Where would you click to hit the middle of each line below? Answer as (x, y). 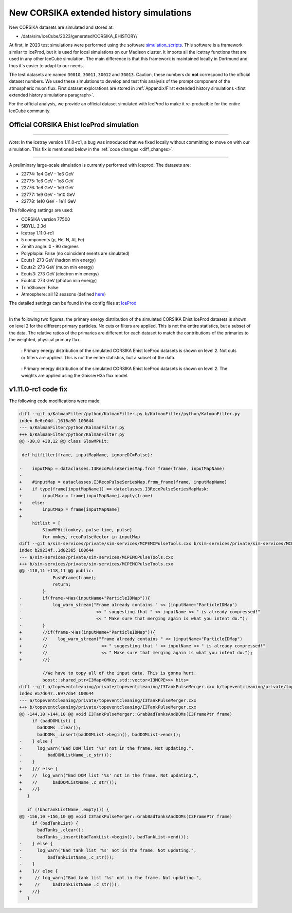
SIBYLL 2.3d (34, 226)
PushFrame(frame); (75, 577)
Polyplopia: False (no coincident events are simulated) (75, 253)
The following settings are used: (41, 210)
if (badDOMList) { (54, 721)
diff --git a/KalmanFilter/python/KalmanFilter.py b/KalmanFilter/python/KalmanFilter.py (130, 414)
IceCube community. (30, 111)
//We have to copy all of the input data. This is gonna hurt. (119, 673)
